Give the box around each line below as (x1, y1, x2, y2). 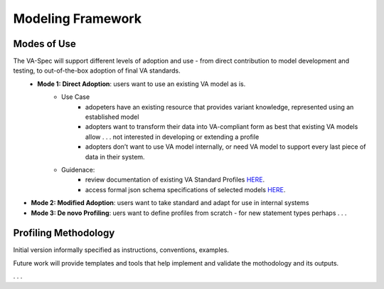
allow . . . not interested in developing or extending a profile (85, 132, 260, 141)
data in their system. (85, 152, 145, 161)
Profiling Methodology (13, 227, 115, 239)
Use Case (61, 93, 90, 101)
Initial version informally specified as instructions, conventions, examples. (13, 246, 229, 254)
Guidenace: (61, 165, 95, 174)
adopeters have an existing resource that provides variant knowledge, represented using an (85, 103, 354, 111)
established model (85, 112, 139, 121)
